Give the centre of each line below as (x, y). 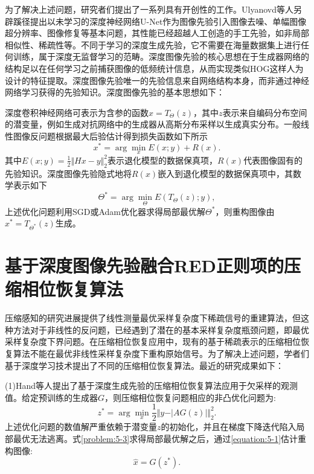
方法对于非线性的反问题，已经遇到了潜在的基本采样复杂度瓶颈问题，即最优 (161, 329)
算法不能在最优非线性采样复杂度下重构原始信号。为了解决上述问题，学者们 (161, 353)
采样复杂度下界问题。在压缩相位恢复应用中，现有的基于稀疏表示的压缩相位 (153, 341)
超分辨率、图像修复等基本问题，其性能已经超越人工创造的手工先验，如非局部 (157, 33)
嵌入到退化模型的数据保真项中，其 (226, 173)
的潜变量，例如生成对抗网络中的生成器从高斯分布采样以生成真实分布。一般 (153, 124)
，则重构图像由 (245, 211)
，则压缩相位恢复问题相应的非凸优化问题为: (190, 397)
